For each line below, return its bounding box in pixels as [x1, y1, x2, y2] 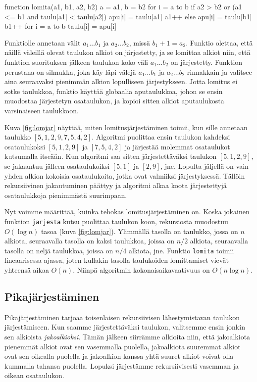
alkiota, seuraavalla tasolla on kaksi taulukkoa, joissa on [4, 236, 175, 246]
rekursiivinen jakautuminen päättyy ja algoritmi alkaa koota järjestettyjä [4, 180, 227, 191]
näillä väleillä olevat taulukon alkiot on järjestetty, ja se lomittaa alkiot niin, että [4, 47, 251, 57]
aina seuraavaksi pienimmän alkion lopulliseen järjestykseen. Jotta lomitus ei [4, 76, 238, 87]
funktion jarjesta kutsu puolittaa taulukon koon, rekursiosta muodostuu [4, 216, 228, 226]
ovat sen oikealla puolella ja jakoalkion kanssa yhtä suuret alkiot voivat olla [4, 351, 234, 361]
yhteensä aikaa [4, 264, 49, 275]
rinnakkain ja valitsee [187, 66, 252, 77]
